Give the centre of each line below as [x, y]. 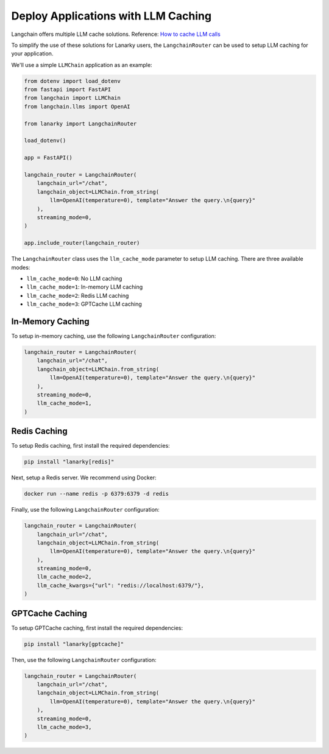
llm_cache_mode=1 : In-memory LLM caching [85, 287]
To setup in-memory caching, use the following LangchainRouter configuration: [114, 336]
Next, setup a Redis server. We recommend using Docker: [84, 477]
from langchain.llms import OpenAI [77, 106]
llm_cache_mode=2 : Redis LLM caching [78, 295]
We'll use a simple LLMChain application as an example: [82, 65]
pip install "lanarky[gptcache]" [74, 644]
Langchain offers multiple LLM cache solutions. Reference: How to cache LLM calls [116, 34]
